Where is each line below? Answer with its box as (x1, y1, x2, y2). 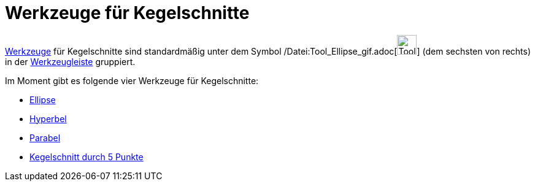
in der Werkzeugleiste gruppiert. (5, 56, 136, 67)
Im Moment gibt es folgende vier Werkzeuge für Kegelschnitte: (5, 75, 259, 86)
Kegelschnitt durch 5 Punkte (29, 151, 144, 162)
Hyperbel (29, 113, 67, 124)
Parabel (29, 132, 61, 143)
